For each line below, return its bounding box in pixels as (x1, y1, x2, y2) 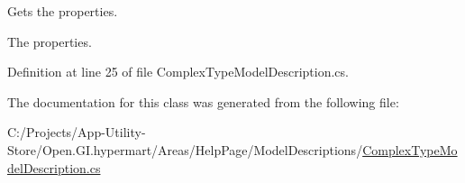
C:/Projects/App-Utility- (7, 123, 146, 142)
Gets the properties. (7, 2, 118, 20)
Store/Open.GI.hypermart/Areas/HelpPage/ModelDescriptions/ (7, 140, 363, 159)
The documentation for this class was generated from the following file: (7, 92, 399, 111)
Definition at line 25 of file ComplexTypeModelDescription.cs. (7, 62, 349, 81)
